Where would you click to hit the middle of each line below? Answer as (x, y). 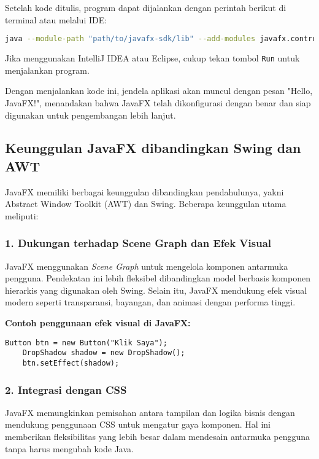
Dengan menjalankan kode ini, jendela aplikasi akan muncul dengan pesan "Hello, (159, 91)
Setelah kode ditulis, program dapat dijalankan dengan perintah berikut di (146, 7)
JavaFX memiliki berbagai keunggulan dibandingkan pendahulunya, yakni (144, 191)
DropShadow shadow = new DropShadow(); (104, 353)
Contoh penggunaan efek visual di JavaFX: (98, 323)
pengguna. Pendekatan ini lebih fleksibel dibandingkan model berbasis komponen (158, 278)
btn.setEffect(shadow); (71, 363)
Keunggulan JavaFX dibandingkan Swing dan (153, 148)
